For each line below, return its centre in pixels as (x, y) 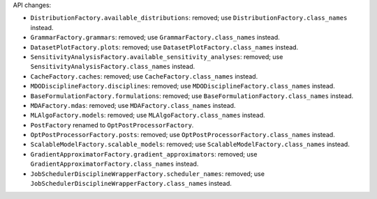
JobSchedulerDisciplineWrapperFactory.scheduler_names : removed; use (148, 173)
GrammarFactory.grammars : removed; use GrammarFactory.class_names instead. (155, 38)
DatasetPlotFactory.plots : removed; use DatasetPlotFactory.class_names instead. (164, 47)
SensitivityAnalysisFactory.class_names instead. (113, 67)
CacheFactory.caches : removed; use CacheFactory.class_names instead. (144, 76)
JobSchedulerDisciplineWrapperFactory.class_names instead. (131, 184)
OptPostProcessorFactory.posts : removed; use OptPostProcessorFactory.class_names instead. (183, 135)
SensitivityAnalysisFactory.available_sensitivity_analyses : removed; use (157, 56)
